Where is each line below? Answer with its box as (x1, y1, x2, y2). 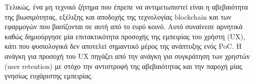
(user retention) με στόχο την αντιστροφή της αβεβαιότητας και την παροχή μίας (5, 60, 242, 71)
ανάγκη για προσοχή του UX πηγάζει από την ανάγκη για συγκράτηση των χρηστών (5, 50, 250, 61)
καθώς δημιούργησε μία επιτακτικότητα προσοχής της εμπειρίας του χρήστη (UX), (5, 31, 245, 41)
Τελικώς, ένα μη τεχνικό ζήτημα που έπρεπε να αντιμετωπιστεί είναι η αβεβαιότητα (5, 2, 248, 12)
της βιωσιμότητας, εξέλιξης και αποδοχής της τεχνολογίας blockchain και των (5, 11, 231, 22)
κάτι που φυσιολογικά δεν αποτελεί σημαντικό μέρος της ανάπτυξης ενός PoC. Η (5, 41, 242, 51)
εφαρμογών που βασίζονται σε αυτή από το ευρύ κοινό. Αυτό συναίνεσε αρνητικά (5, 21, 243, 32)
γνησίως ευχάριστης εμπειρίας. (5, 70, 93, 81)
